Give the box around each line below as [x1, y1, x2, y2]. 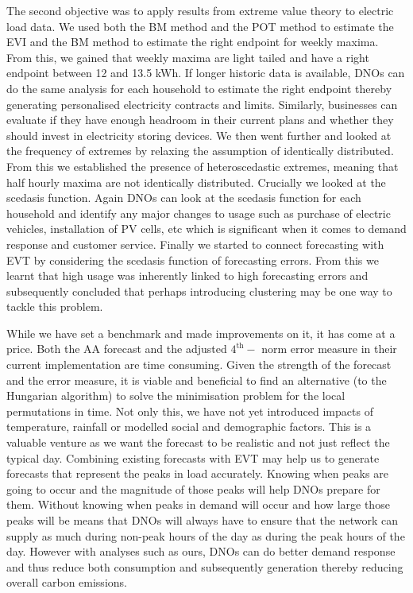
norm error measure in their [261, 340, 397, 357]
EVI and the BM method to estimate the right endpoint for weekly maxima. [6, 33, 379, 50]
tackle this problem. [6, 298, 103, 315]
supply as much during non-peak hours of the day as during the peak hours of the [6, 527, 405, 544]
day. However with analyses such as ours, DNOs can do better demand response [6, 543, 396, 560]
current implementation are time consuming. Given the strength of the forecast [6, 356, 392, 373]
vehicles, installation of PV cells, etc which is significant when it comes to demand [6, 220, 407, 237]
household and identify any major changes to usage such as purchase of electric [6, 204, 391, 221]
